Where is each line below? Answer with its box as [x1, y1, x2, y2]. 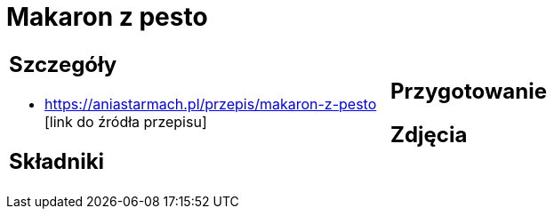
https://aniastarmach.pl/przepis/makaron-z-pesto [44, 94, 377, 113]
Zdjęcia [390, 121, 468, 148]
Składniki [9, 148, 105, 174]
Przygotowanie [390, 77, 547, 104]
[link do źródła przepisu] [44, 112, 207, 131]
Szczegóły [9, 51, 117, 77]
